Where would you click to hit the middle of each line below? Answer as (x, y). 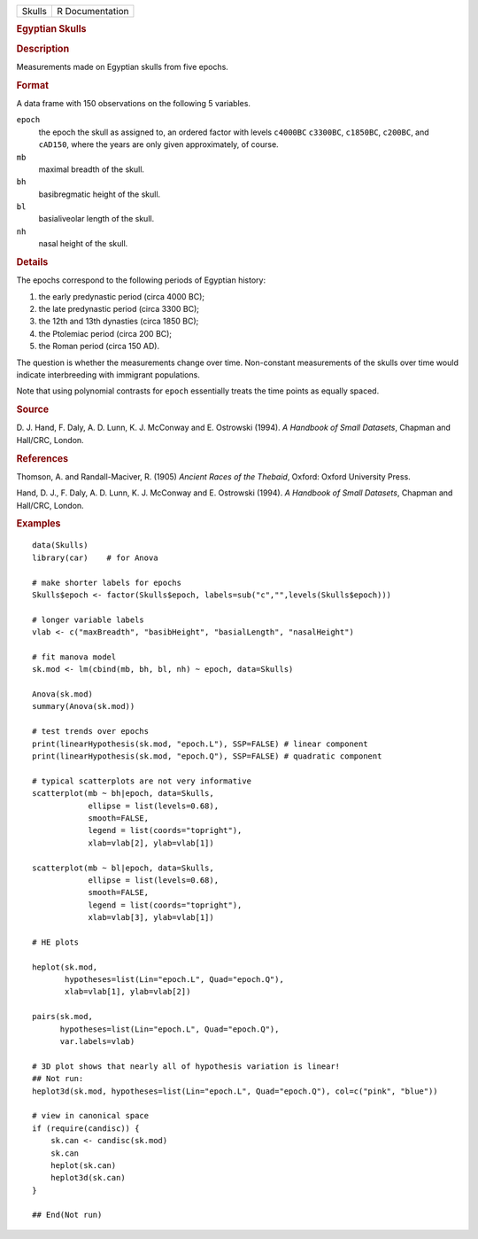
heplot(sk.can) (83, 1165)
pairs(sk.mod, (62, 1017)
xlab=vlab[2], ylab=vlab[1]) (151, 843)
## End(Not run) (67, 1215)
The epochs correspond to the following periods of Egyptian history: (141, 280)
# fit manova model (74, 657)
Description (43, 49)
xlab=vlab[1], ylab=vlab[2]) (128, 992)
